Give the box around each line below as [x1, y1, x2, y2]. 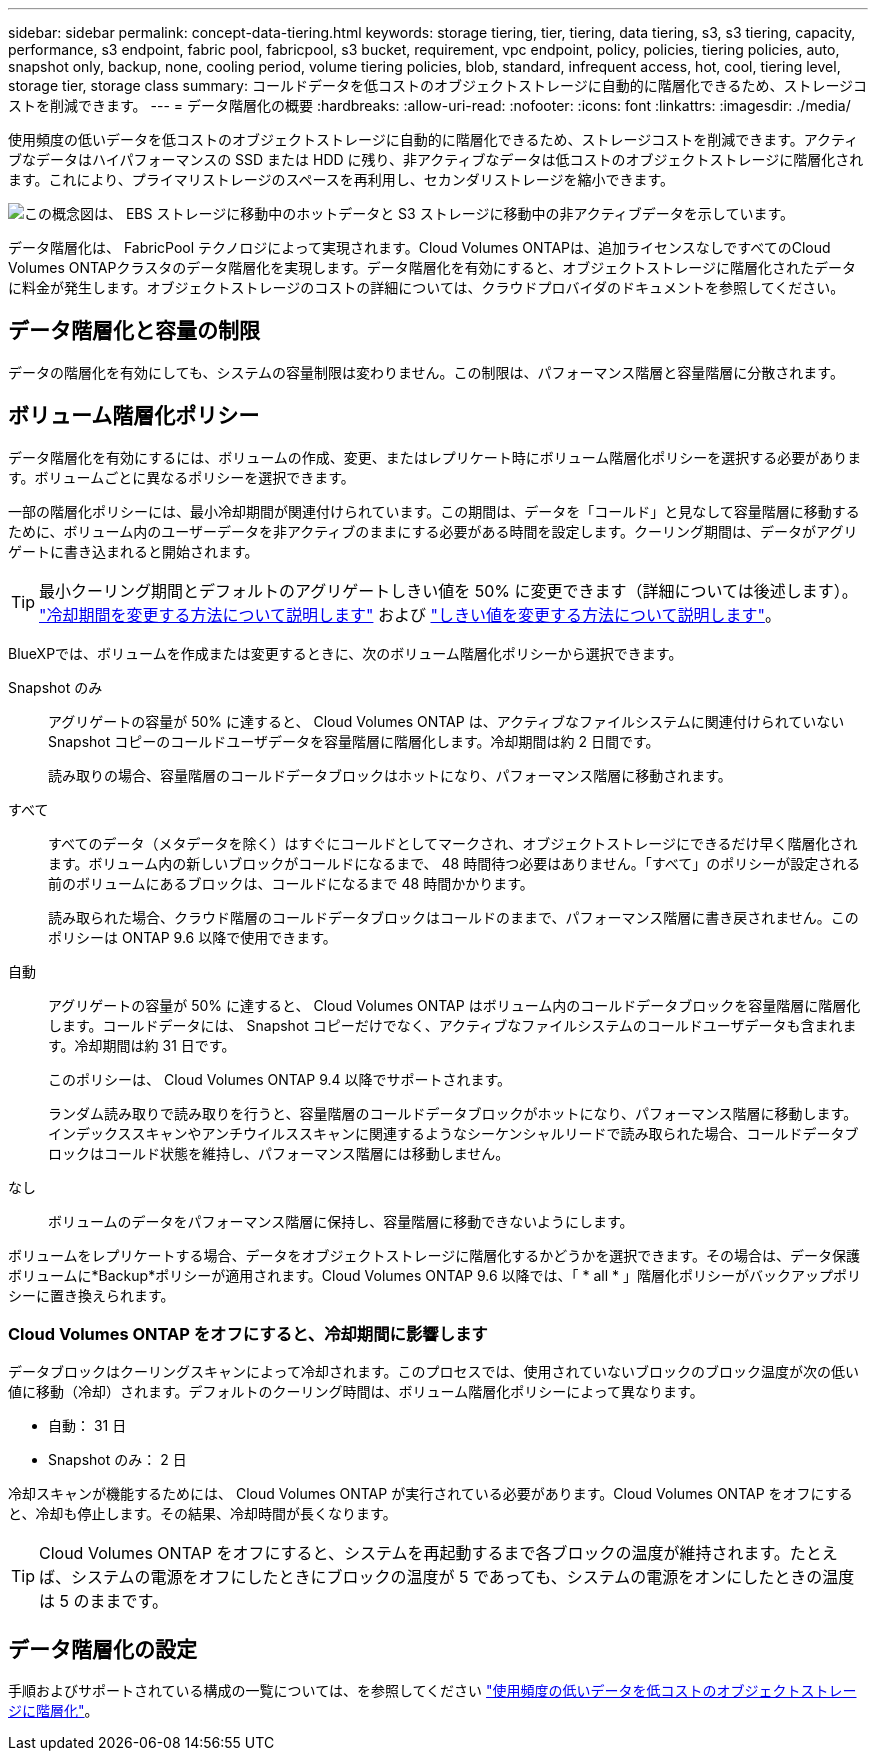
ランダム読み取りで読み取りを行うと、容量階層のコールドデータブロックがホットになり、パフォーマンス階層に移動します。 [48, 1104, 858, 1122]
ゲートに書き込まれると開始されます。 [8, 542, 259, 560]
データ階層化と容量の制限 [8, 318, 260, 344]
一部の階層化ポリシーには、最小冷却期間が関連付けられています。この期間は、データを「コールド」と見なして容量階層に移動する [8, 502, 860, 520]
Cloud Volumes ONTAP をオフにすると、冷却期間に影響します [8, 1324, 488, 1345]
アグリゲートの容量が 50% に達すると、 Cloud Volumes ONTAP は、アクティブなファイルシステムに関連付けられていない [48, 712, 845, 730]
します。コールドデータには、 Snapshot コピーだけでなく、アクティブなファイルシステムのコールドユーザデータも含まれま [48, 1016, 857, 1034]
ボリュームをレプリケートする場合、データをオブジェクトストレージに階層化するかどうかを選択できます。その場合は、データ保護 [8, 1246, 860, 1264]
